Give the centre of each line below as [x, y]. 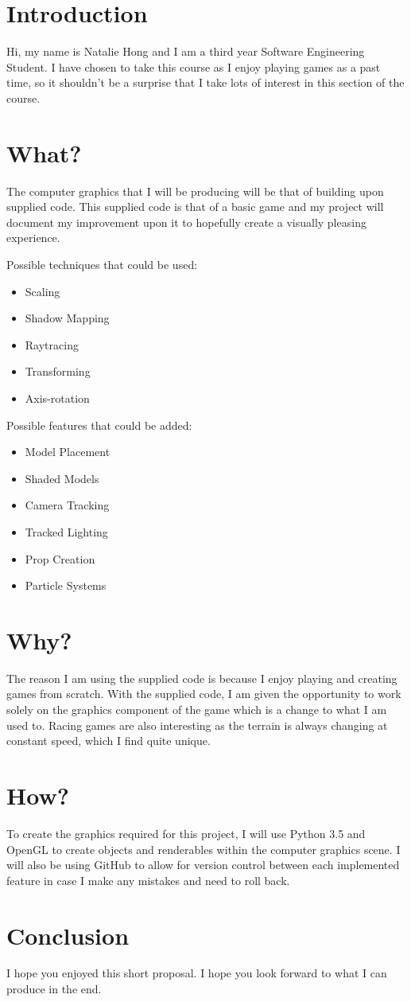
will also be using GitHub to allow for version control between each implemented [203, 865]
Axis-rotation [57, 398]
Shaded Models [62, 478]
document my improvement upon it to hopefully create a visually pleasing [186, 222]
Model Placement [68, 452]
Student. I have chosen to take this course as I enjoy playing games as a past [194, 66]
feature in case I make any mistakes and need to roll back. [148, 880]
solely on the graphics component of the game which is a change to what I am [197, 710]
